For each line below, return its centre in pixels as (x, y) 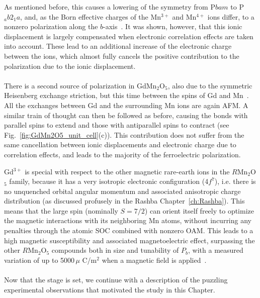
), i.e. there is (235, 181)
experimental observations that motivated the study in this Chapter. (110, 289)
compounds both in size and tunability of (115, 250)
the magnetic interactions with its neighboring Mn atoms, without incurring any (128, 220)
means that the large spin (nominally (61, 210)
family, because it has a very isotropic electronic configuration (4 (109, 181)
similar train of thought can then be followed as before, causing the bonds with (126, 115)
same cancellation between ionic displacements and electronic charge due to (120, 144)
